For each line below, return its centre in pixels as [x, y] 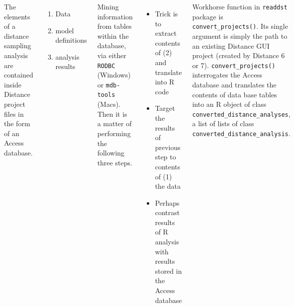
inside [13, 84]
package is [208, 16]
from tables [114, 26]
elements [17, 16]
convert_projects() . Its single [240, 26]
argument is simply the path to [240, 36]
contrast [167, 212]
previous [168, 147]
